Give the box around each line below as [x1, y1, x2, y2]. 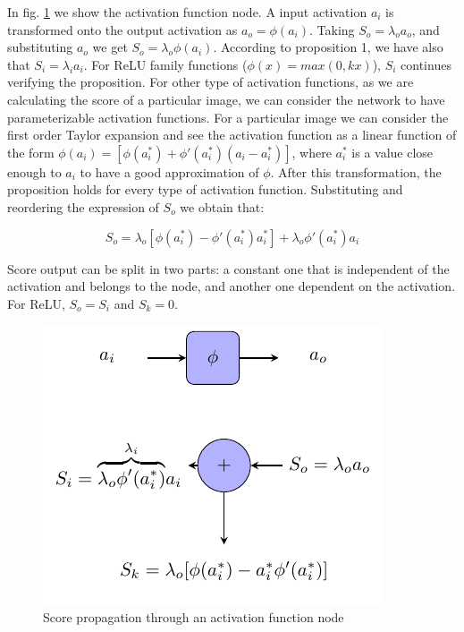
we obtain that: [180, 197, 265, 216]
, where [291, 142, 332, 161]
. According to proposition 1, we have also [213, 38, 443, 56]
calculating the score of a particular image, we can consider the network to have [7, 90, 445, 108]
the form [7, 142, 55, 161]
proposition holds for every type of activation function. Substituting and [7, 180, 403, 199]
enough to [7, 162, 62, 181]
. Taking [308, 20, 355, 38]
